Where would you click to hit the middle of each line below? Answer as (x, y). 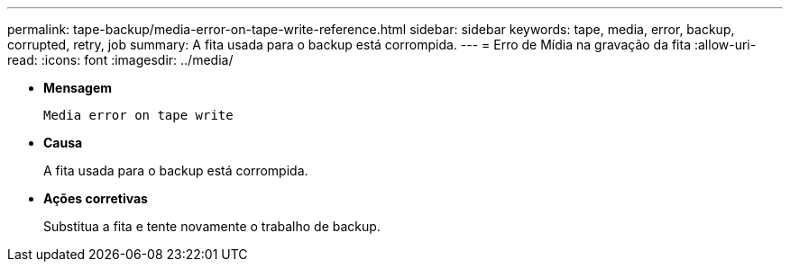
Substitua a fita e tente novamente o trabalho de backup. (212, 226)
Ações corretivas (96, 198)
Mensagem (78, 88)
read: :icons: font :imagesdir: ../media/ (120, 60)
